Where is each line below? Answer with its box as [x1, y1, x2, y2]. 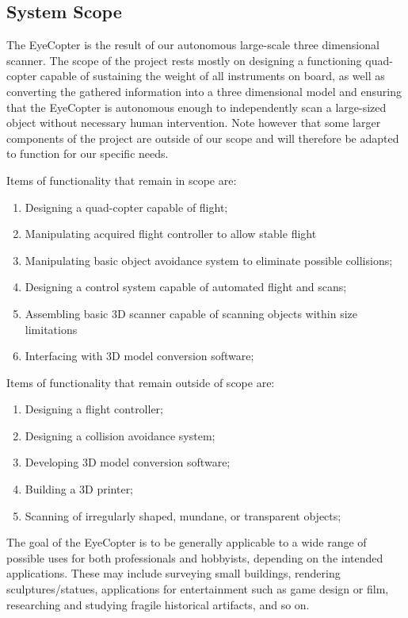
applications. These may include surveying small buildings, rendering [6, 565, 341, 582]
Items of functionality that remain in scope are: [6, 171, 237, 188]
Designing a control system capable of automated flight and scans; [25, 278, 347, 295]
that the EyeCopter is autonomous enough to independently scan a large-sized [6, 98, 387, 115]
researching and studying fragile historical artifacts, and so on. [6, 596, 310, 612]
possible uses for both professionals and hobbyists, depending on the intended [6, 549, 383, 566]
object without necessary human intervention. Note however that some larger [6, 114, 381, 131]
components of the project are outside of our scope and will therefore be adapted [6, 129, 399, 146]
